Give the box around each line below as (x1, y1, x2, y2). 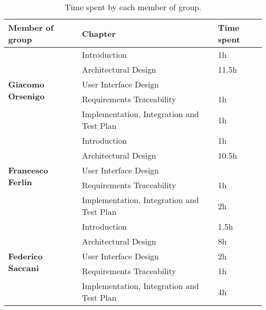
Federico (8, 250, 43, 262)
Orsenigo (8, 90, 45, 102)
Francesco (8, 164, 49, 176)
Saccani (8, 262, 39, 274)
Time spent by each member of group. (64, 1, 202, 13)
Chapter (82, 27, 116, 39)
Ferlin (8, 176, 32, 188)
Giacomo (8, 78, 45, 90)
